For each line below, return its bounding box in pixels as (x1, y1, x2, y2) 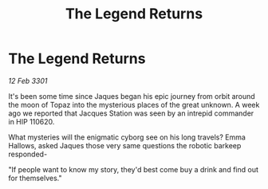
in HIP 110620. (8, 116, 55, 126)
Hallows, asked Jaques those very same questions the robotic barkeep (8, 140, 242, 150)
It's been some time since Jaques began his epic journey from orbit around (8, 91, 255, 100)
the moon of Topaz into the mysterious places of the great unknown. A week (8, 100, 260, 109)
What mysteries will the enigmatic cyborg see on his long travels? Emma (8, 132, 246, 142)
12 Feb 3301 (8, 76, 48, 85)
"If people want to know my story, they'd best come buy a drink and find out (8, 164, 259, 174)
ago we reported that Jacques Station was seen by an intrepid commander (8, 108, 254, 118)
